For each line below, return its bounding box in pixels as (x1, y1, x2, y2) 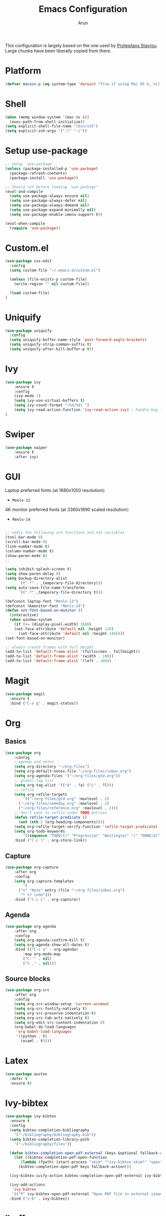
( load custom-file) (9, 290, 50, 296)
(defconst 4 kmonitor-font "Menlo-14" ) (5, 604, 85, 608)
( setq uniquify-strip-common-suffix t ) (9, 342, 92, 347)
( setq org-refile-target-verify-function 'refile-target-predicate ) (14, 824, 158, 829)
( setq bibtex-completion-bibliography (9, 1128, 90, 1133)
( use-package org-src (5, 988, 50, 993)
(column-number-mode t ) (5, 548, 54, 553)
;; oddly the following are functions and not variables (5, 530, 125, 535)
